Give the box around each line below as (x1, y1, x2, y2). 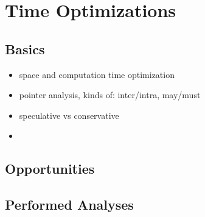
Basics (5, 39, 45, 58)
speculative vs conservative (19, 108, 119, 121)
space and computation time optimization (19, 68, 175, 80)
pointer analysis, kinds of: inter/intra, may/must (19, 88, 201, 101)
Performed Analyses (5, 195, 134, 214)
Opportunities (5, 159, 95, 178)
